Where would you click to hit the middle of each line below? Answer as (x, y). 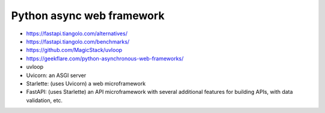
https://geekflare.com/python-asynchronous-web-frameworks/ (105, 58)
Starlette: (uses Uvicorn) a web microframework (86, 83)
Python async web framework (88, 16)
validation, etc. (45, 100)
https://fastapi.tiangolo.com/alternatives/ (77, 33)
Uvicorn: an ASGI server (56, 75)
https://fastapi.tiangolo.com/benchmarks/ (78, 41)
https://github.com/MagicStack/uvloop (74, 50)
